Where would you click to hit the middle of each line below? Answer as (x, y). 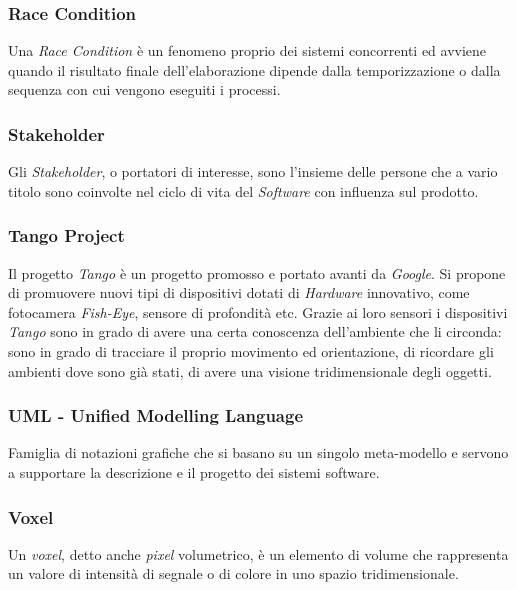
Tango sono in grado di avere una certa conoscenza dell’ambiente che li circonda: (255, 331)
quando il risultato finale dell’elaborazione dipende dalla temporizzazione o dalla (254, 69)
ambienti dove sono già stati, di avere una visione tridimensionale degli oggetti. (250, 370)
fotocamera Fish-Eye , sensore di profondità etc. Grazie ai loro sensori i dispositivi (258, 311)
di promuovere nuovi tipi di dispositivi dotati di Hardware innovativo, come (239, 292)
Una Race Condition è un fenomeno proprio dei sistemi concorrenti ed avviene (247, 50)
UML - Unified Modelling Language (156, 415)
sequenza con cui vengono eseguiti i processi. (144, 89)
